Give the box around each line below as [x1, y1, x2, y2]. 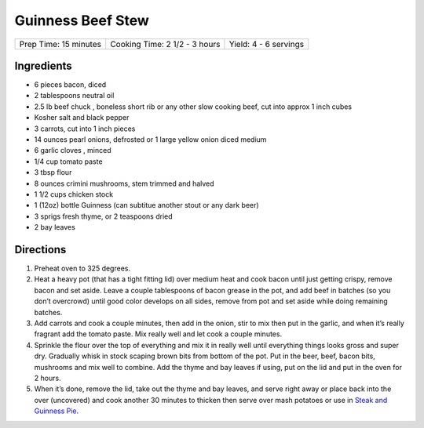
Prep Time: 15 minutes [19, 38, 102, 49]
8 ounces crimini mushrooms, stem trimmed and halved [34, 179, 215, 188]
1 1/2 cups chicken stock [34, 189, 114, 199]
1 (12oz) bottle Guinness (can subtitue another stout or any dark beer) [34, 201, 259, 210]
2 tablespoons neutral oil [34, 91, 115, 100]
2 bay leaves [34, 223, 76, 232]
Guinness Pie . [34, 406, 79, 415]
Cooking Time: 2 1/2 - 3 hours [110, 38, 221, 49]
